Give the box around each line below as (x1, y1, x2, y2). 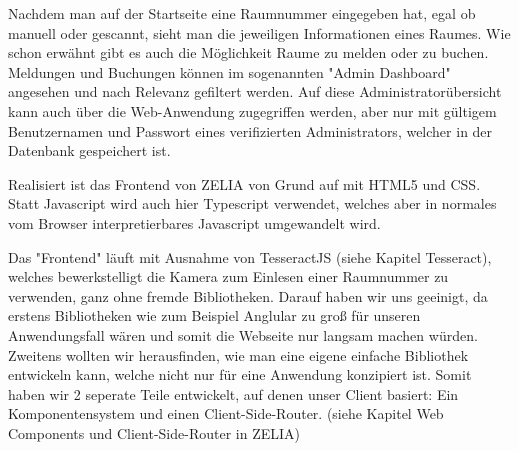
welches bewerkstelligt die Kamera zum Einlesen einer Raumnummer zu (8, 266, 449, 287)
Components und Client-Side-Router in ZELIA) (8, 422, 300, 443)
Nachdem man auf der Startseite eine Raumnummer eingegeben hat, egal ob (8, 3, 476, 23)
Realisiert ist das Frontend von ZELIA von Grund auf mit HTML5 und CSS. (8, 173, 481, 194)
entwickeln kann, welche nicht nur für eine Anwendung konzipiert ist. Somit (8, 364, 472, 385)
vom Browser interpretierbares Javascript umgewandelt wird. (8, 212, 381, 233)
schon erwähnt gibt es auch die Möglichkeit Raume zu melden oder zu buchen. (8, 42, 489, 63)
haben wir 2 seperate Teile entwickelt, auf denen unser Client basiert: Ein (8, 383, 459, 404)
